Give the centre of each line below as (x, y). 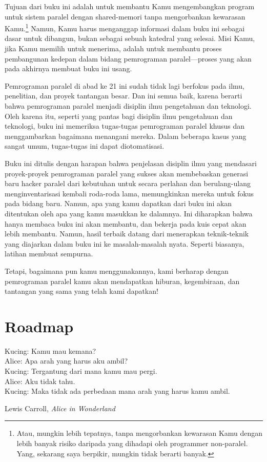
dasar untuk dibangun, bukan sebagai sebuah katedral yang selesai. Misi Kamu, (130, 38)
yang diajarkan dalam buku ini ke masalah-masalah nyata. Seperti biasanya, (125, 243)
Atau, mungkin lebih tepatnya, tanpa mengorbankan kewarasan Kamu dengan (140, 433)
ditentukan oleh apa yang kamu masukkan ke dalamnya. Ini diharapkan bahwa (129, 213)
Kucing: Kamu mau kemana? (50, 350)
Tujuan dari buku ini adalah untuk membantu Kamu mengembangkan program (130, 6)
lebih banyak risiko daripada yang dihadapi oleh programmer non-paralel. (132, 443)
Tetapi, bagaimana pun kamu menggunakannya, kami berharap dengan (117, 270)
